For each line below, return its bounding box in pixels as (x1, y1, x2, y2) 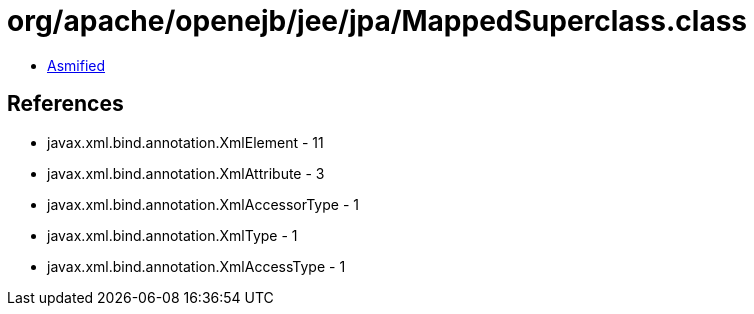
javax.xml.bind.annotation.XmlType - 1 (47, 226, 298, 244)
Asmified (47, 56, 106, 74)
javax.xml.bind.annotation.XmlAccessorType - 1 (47, 195, 359, 213)
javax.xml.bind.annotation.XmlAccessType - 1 (47, 257, 346, 275)
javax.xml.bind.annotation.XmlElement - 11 (47, 133, 324, 151)
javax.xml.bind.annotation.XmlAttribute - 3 (47, 164, 325, 182)
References (7, 91, 124, 117)
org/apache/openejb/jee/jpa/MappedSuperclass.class (7, 4, 748, 38)
